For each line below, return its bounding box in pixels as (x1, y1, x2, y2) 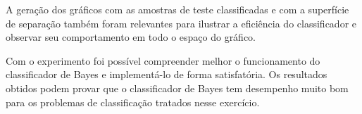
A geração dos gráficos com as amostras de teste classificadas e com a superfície (6, 2, 349, 16)
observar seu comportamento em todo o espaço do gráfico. (6, 30, 256, 44)
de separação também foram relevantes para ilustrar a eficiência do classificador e (6, 15, 356, 30)
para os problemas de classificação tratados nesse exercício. (6, 94, 260, 109)
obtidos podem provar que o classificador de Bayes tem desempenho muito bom (6, 80, 349, 95)
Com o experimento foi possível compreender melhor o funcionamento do (6, 53, 320, 68)
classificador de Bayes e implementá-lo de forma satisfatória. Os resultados (6, 67, 327, 82)
